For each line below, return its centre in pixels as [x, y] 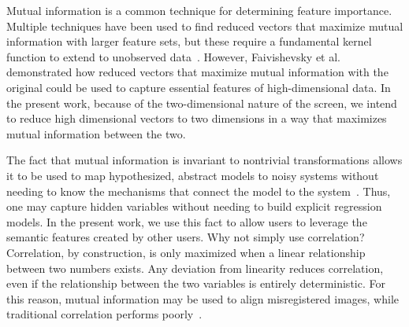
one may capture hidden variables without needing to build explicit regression [194, 206]
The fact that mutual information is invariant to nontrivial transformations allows [204, 160]
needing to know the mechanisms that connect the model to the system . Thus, [199, 191]
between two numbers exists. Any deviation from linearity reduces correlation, [195, 268]
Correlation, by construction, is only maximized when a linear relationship [186, 252]
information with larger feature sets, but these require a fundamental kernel [189, 41]
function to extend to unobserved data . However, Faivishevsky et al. [174, 56]
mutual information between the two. [96, 133]
